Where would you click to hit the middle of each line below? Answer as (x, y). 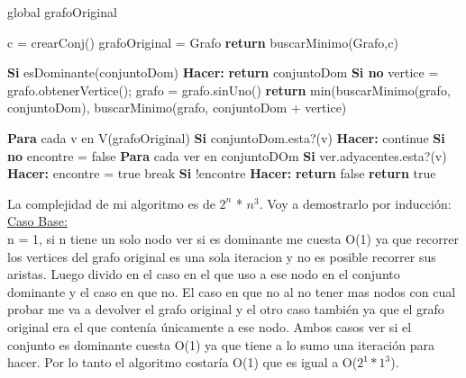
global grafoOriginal (62, 12)
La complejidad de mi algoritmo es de (111, 203)
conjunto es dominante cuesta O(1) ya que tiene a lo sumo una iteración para (221, 344)
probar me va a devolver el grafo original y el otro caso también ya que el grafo (226, 309)
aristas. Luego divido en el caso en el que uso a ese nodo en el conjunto (204, 274)
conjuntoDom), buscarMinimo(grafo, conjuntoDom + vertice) (177, 108)
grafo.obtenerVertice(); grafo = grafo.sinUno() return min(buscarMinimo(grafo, (229, 90)
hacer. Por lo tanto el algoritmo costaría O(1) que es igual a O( (183, 362)
